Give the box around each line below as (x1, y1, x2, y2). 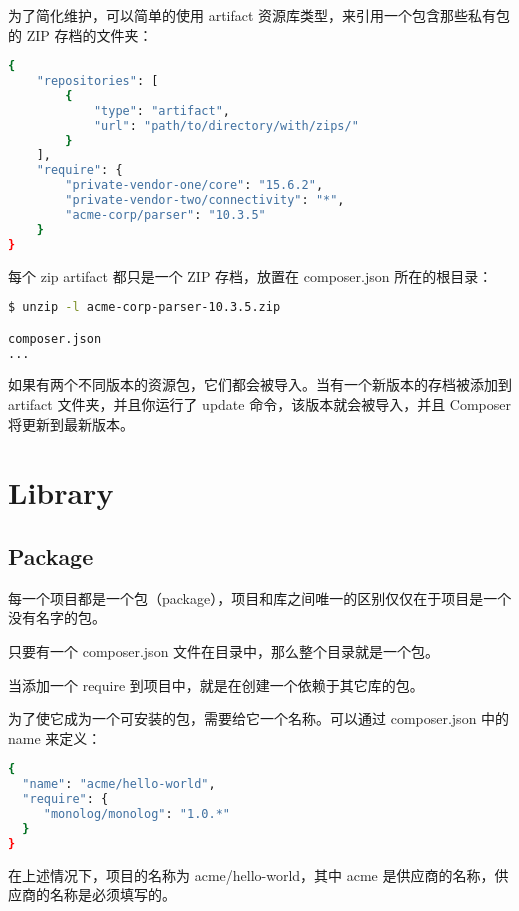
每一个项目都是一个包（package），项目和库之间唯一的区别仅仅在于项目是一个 (8, 587, 512, 608)
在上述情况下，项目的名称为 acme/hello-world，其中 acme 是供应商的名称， (8, 864, 495, 885)
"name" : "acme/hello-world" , (22, 777, 216, 792)
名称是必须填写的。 (49, 884, 176, 905)
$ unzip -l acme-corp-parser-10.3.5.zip (8, 300, 281, 315)
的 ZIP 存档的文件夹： (8, 24, 153, 45)
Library (8, 472, 114, 513)
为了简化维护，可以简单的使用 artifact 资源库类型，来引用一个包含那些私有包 (8, 5, 511, 25)
